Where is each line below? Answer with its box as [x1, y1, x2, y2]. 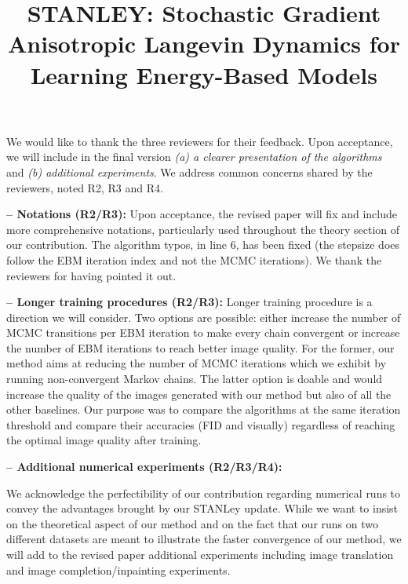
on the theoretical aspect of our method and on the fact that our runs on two [6, 515, 378, 531]
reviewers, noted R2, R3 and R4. [6, 179, 163, 195]
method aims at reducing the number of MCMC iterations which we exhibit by [6, 355, 387, 371]
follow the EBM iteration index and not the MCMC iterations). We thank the [6, 251, 382, 268]
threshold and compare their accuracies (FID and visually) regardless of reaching [6, 416, 395, 433]
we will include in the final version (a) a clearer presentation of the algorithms [6, 148, 382, 165]
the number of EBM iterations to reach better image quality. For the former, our [6, 339, 395, 356]
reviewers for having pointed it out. [6, 267, 177, 283]
